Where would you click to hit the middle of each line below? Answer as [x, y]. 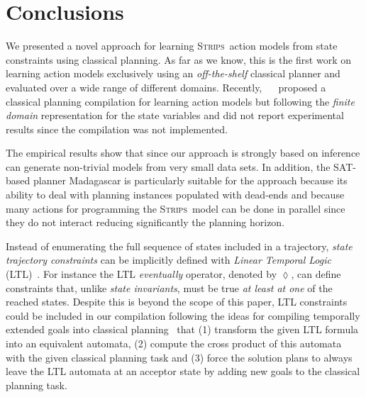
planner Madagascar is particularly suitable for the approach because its [190, 180]
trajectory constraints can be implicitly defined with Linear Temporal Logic [168, 260]
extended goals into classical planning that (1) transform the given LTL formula [182, 329]
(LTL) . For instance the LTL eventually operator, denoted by [142, 274]
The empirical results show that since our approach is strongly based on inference [183, 153]
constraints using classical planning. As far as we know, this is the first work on [179, 59]
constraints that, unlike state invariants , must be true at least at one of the [169, 287]
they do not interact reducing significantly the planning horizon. [145, 222]
